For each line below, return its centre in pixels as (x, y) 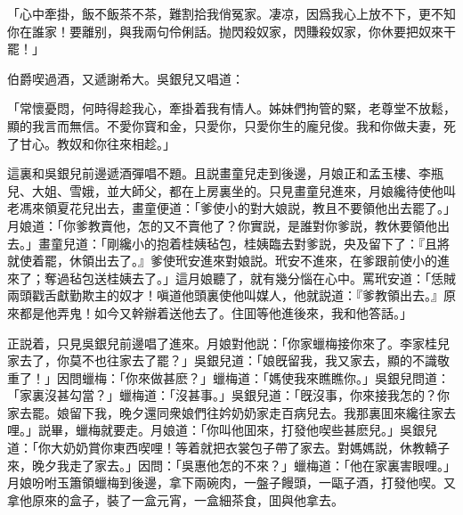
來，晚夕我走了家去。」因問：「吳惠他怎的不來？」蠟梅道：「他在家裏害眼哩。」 (231, 465)
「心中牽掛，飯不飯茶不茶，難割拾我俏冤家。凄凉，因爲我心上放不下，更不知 (231, 13)
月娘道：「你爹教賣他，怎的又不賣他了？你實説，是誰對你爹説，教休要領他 (222, 225)
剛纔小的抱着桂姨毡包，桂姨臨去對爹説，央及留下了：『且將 (278, 243)
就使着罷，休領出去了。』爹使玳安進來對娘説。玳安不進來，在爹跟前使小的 (222, 261)
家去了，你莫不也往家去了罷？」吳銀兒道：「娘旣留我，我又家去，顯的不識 (222, 360)
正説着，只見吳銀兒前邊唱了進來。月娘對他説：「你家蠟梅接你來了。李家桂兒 (228, 343)
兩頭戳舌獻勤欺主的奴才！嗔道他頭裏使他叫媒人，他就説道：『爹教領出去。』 (225, 295)
